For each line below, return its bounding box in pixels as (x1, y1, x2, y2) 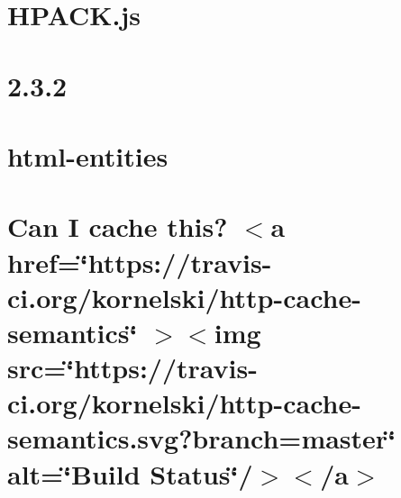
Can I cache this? (7, 208, 228, 245)
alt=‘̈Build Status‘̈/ (7, 455, 253, 492)
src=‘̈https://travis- (7, 349, 258, 386)
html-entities (7, 137, 169, 174)
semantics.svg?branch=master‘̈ (7, 420, 396, 457)
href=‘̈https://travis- (7, 243, 272, 280)
